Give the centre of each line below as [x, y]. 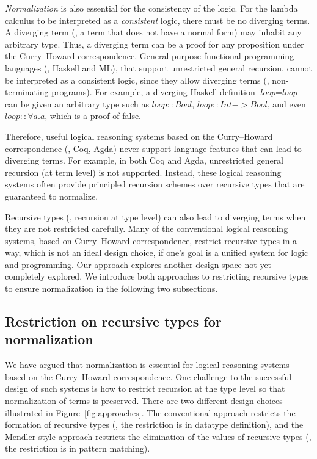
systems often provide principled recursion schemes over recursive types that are [155, 184]
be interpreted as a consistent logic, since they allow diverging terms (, [137, 80]
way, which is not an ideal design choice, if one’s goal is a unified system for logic [157, 252]
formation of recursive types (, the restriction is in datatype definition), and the [154, 425]
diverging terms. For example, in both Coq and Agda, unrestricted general [144, 160]
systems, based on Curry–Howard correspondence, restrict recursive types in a [151, 240]
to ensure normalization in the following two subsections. [111, 288]
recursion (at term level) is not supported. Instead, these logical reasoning [143, 172]
